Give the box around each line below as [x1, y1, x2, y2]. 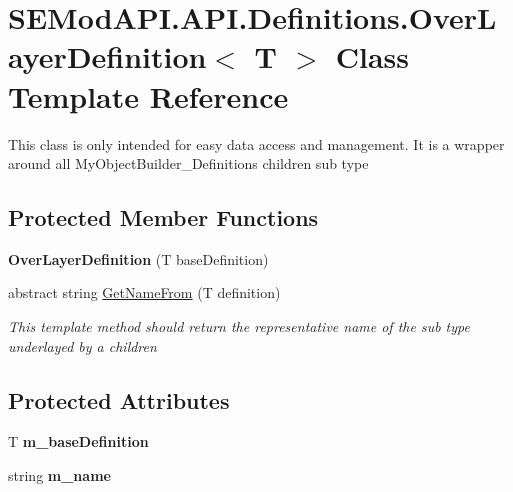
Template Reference [8, 75, 289, 116]
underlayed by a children [8, 335, 157, 356]
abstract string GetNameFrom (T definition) [8, 282, 281, 303]
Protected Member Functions [8, 202, 319, 233]
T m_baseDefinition [8, 431, 149, 452]
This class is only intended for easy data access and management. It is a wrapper [8, 133, 505, 154]
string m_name [8, 465, 111, 486]
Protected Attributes [8, 384, 230, 415]
